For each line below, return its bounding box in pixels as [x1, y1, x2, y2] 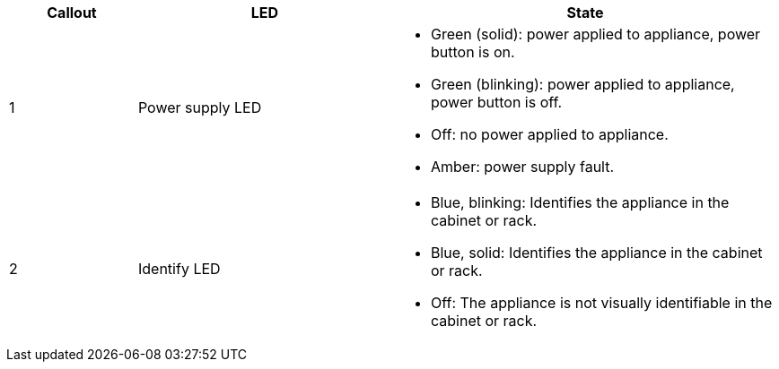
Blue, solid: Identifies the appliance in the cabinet [430, 244, 763, 262]
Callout [47, 4, 97, 21]
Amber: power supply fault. [430, 158, 615, 176]
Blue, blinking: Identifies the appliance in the [430, 193, 730, 211]
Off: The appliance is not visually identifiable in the [430, 294, 773, 312]
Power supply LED [137, 99, 262, 116]
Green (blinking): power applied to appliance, [430, 75, 735, 93]
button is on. [430, 43, 515, 61]
